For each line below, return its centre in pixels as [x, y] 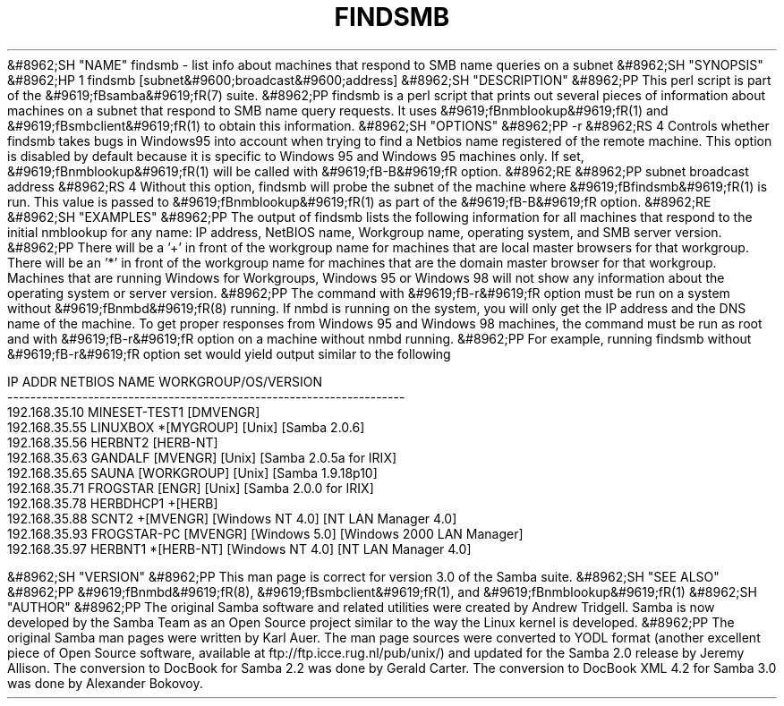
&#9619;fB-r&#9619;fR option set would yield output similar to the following [229, 353]
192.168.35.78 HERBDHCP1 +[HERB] [113, 503]
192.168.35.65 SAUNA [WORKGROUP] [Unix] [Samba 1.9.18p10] [192, 472]
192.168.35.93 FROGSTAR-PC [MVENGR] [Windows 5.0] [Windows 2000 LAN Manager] [265, 533]
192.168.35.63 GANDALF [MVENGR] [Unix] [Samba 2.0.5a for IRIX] [202, 457]
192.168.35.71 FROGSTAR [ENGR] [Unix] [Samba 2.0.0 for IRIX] [191, 488]
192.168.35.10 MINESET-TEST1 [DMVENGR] [134, 412]
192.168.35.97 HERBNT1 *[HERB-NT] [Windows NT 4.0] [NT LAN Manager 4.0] [239, 549]
